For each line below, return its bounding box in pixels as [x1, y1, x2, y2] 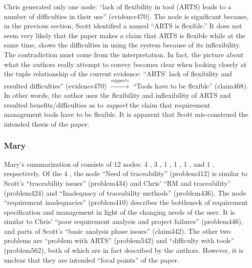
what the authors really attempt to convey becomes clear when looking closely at [4, 59, 247, 69]
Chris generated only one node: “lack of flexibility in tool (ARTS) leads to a [4, 1, 231, 11]
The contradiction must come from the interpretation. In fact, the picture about [4, 49, 244, 59]
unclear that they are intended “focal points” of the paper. [4, 254, 179, 265]
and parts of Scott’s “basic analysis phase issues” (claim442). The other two [4, 225, 231, 236]
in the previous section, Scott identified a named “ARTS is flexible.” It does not [4, 21, 242, 31]
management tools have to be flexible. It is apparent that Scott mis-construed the [4, 109, 249, 119]
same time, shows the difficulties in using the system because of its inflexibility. [4, 40, 241, 50]
